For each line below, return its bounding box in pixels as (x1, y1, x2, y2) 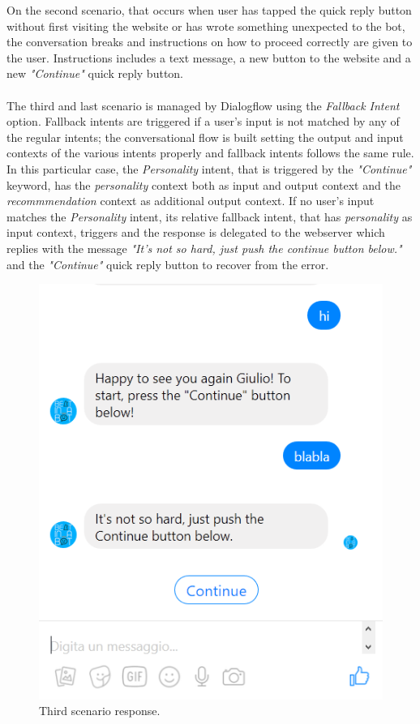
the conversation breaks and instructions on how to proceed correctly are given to (6, 33, 413, 50)
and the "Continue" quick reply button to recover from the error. (6, 255, 329, 272)
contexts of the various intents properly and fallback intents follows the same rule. (6, 144, 414, 161)
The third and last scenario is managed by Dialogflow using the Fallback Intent (6, 96, 400, 114)
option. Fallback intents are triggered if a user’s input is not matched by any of (6, 113, 400, 130)
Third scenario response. (39, 702, 161, 719)
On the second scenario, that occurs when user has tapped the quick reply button (6, 2, 412, 18)
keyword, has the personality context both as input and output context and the (6, 176, 401, 193)
